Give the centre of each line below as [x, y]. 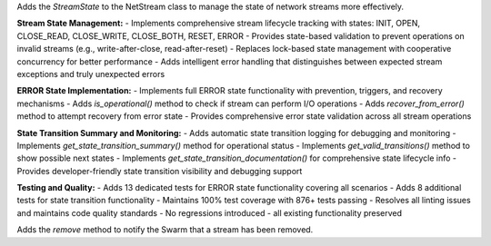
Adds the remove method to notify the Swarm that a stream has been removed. [165, 230]
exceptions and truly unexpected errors [91, 74]
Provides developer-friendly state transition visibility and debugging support [160, 171]
